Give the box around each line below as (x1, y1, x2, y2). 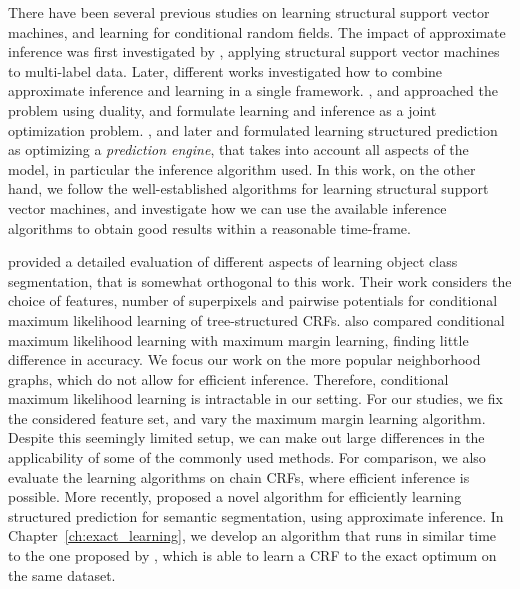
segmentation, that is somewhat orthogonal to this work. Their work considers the (8, 270, 512, 291)
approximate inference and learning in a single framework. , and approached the (8, 80, 498, 101)
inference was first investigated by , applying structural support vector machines (8, 41, 500, 62)
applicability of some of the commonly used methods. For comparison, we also (8, 447, 486, 468)
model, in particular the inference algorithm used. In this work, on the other (8, 158, 476, 179)
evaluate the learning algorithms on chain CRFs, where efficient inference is (8, 466, 470, 487)
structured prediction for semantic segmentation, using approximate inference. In (8, 505, 504, 526)
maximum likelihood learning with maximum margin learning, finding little (8, 329, 469, 350)
